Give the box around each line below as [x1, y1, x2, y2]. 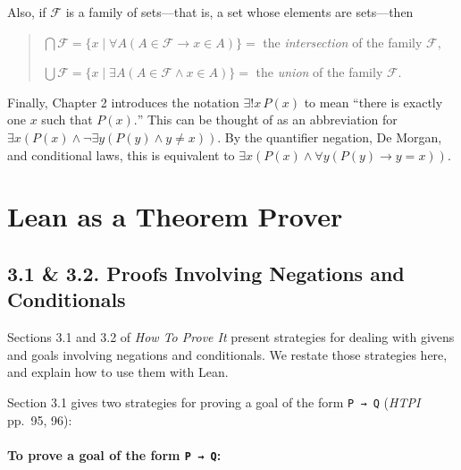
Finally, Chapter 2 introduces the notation [7, 92, 239, 111]
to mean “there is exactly [304, 92, 443, 111]
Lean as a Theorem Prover [7, 198, 343, 235]
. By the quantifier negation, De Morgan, [217, 127, 442, 146]
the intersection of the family [263, 32, 423, 51]
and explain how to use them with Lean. [7, 363, 229, 381]
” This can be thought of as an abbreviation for [137, 110, 398, 129]
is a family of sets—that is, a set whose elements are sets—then [65, 3, 414, 21]
